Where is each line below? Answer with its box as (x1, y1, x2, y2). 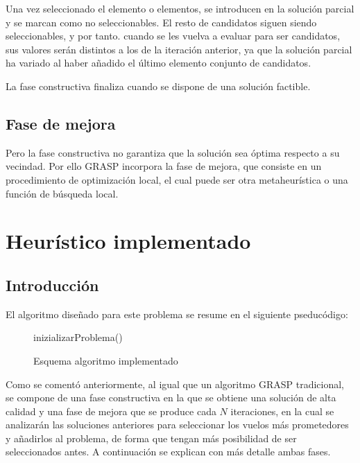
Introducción (6, 274, 99, 295)
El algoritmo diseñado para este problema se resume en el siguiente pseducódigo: (6, 306, 348, 321)
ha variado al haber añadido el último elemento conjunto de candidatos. (6, 55, 311, 70)
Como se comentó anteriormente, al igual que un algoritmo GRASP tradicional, (6, 376, 344, 391)
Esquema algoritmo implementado (33, 353, 178, 367)
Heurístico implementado (6, 227, 251, 255)
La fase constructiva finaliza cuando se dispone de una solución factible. (6, 78, 311, 93)
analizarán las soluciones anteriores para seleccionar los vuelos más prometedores (6, 417, 349, 432)
